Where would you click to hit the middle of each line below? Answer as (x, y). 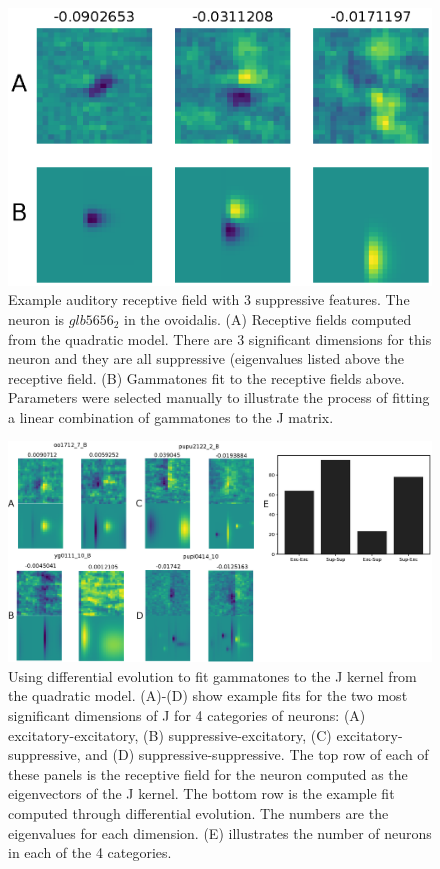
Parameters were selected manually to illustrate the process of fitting (219, 397)
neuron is (36, 318)
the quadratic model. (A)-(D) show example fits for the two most (208, 695)
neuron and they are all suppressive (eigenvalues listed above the (206, 358)
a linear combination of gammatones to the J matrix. (171, 416)
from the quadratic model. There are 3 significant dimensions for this (220, 338)
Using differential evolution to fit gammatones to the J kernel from (212, 675)
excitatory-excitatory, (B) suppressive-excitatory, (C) (170, 734)
